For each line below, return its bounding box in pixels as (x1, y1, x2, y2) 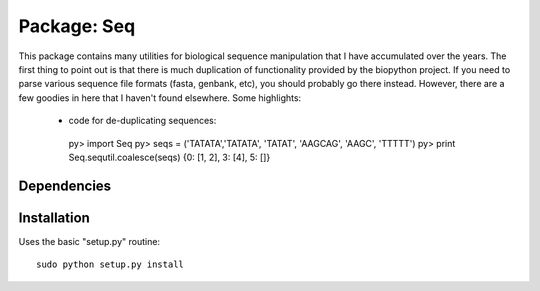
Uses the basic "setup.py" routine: (18, 235, 160, 247)
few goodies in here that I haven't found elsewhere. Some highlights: (18, 91, 302, 104)
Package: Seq (18, 15, 136, 37)
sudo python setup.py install (36, 259, 185, 270)
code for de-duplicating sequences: (68, 115, 217, 127)
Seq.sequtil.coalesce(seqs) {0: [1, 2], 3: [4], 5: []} (68, 151, 271, 163)
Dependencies (18, 177, 112, 194)
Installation (18, 209, 90, 226)
